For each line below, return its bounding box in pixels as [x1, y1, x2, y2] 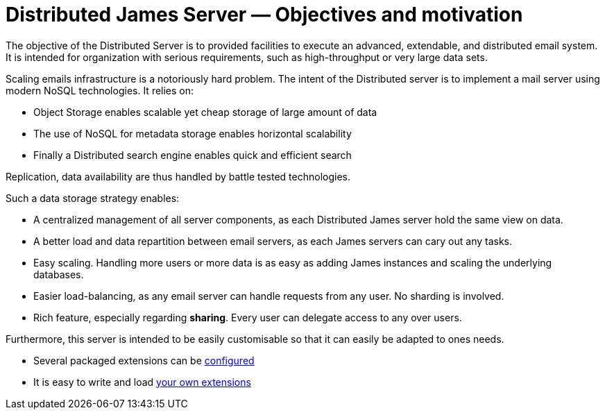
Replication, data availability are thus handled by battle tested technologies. [6, 170, 351, 183]
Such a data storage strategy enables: [6, 192, 180, 204]
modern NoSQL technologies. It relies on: [6, 84, 194, 96]
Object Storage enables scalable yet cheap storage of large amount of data [33, 105, 377, 118]
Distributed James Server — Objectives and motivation [6, 3, 523, 26]
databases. [33, 268, 84, 280]
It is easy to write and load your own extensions [33, 375, 251, 388]
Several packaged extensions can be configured [33, 354, 255, 366]
